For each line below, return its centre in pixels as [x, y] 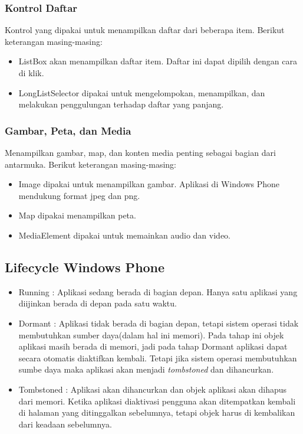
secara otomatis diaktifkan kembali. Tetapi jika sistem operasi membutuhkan [158, 358]
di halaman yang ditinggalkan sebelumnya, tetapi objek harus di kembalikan [157, 412]
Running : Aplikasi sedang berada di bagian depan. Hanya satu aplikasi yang [158, 291]
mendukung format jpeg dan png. [79, 195]
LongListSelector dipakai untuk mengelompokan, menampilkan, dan [142, 92]
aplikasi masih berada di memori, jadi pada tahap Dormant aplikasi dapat [153, 346]
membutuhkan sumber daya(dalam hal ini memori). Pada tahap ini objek [151, 335]
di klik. [31, 73]
